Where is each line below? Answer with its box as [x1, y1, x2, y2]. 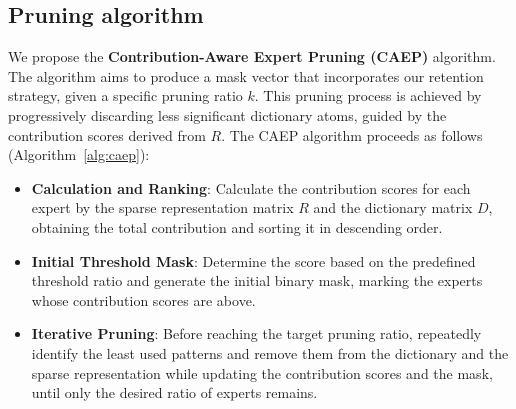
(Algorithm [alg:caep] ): [8, 144, 150, 165]
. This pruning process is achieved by [254, 85, 482, 106]
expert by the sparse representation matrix [31, 197, 294, 218]
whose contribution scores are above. [31, 289, 256, 310]
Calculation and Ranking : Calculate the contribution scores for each [31, 177, 471, 198]
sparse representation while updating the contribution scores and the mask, [31, 362, 493, 383]
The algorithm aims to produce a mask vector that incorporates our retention [8, 65, 484, 86]
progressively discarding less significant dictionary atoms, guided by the [8, 104, 447, 125]
